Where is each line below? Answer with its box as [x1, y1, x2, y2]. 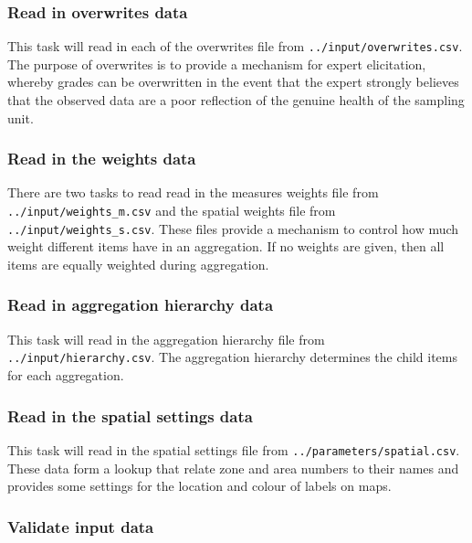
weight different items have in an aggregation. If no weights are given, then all [7, 237, 445, 256]
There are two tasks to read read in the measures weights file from [7, 183, 379, 202]
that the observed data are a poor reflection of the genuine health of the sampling [7, 90, 465, 110]
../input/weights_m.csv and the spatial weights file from [7, 201, 336, 220]
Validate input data [7, 515, 154, 538]
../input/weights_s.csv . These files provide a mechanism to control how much [7, 218, 459, 238]
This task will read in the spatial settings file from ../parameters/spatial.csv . [7, 440, 460, 459]
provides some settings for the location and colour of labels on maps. [7, 476, 392, 495]
